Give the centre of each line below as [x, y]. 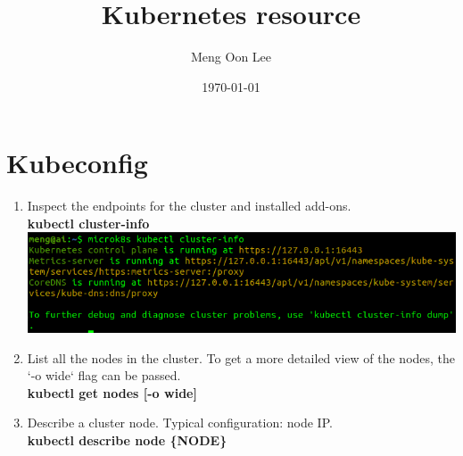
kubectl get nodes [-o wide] [112, 392]
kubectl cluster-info [88, 223]
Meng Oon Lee [231, 57]
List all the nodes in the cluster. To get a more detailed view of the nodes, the [241, 357]
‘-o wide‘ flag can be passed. [104, 375]
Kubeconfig [77, 163]
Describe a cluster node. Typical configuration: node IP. [180, 423]
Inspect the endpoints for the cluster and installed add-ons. [189, 206]
